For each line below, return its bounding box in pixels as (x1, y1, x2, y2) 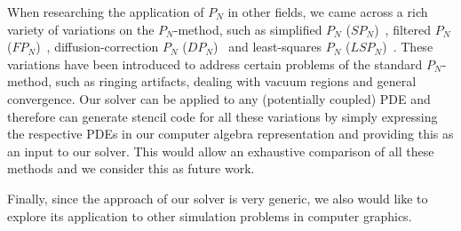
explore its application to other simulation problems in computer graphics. (7, 206, 412, 225)
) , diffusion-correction (36, 37, 159, 56)
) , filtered (374, 20, 431, 38)
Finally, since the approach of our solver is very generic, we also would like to (7, 188, 428, 207)
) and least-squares (213, 37, 322, 56)
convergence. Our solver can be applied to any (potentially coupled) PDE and (7, 89, 431, 108)
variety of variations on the (7, 20, 155, 38)
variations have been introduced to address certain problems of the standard (7, 54, 423, 73)
